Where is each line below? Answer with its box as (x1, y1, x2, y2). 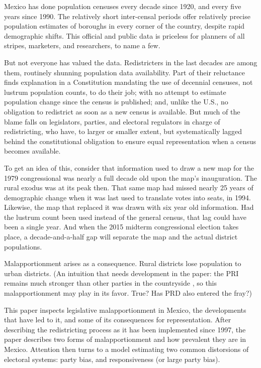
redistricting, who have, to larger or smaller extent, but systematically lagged (4, 126, 242, 137)
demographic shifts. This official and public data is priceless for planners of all (4, 30, 245, 41)
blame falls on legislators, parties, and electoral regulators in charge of (4, 116, 220, 127)
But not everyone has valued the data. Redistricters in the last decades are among (4, 57, 257, 67)
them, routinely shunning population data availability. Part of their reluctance (4, 67, 245, 77)
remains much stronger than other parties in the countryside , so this (4, 278, 217, 288)
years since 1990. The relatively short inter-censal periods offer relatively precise (4, 11, 250, 21)
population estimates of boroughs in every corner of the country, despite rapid (4, 21, 245, 31)
